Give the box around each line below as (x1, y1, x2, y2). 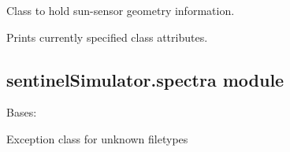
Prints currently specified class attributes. (6, 28, 208, 45)
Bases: (6, 104, 37, 120)
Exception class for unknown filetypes (6, 130, 188, 146)
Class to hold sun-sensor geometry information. (6, 2, 235, 18)
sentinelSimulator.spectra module (6, 67, 284, 91)
